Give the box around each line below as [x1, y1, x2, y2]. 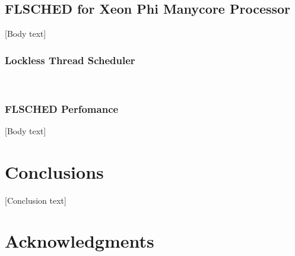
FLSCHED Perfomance [5, 101, 119, 116]
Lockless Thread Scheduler [5, 52, 135, 67]
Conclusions [5, 159, 104, 184]
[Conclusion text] [5, 194, 66, 206]
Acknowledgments [5, 229, 154, 253]
